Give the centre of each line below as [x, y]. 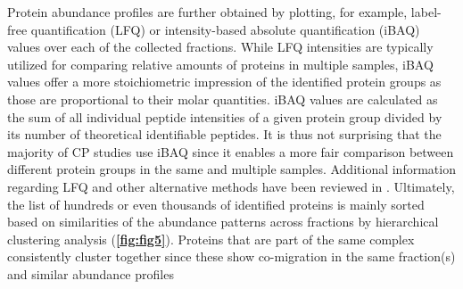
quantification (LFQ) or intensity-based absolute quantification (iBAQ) [225, 29]
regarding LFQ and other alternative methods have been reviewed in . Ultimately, [231, 186]
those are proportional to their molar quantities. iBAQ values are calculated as [223, 99]
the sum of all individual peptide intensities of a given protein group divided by [225, 116]
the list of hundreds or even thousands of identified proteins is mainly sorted [216, 204]
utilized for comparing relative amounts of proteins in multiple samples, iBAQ [220, 64]
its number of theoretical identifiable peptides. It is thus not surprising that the [224, 134]
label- [426, 12]
